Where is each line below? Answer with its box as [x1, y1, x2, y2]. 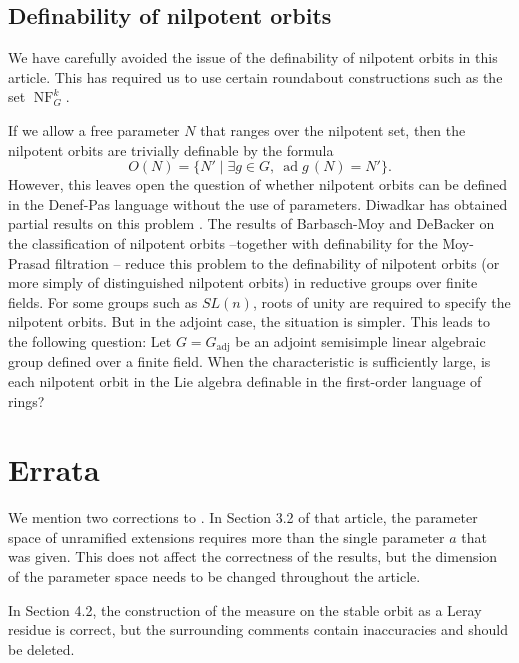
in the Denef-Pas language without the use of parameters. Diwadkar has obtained [8, 193, 508, 214]
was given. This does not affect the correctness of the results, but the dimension [8, 546, 498, 567]
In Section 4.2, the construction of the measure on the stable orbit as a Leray [8, 599, 482, 620]
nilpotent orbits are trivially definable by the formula [8, 139, 334, 160]
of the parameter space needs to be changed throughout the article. [8, 566, 421, 587]
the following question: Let [8, 330, 172, 351]
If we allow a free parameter [8, 119, 180, 140]
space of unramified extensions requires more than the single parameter [8, 526, 445, 547]
